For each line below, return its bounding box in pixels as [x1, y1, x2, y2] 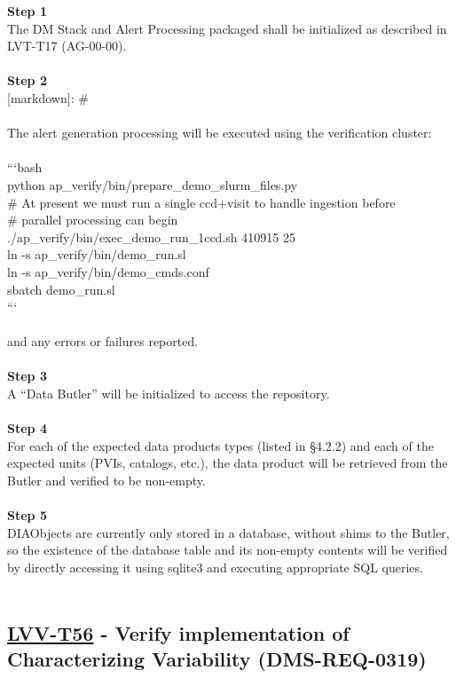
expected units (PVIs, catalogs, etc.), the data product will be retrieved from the [7, 453, 448, 472]
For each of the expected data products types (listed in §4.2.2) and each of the [7, 436, 434, 454]
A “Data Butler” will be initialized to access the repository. [7, 384, 330, 403]
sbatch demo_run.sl [7, 280, 115, 298]
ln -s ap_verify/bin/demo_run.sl [7, 245, 186, 264]
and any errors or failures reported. [7, 332, 199, 351]
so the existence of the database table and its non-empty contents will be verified [7, 540, 448, 559]
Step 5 [7, 506, 47, 524]
